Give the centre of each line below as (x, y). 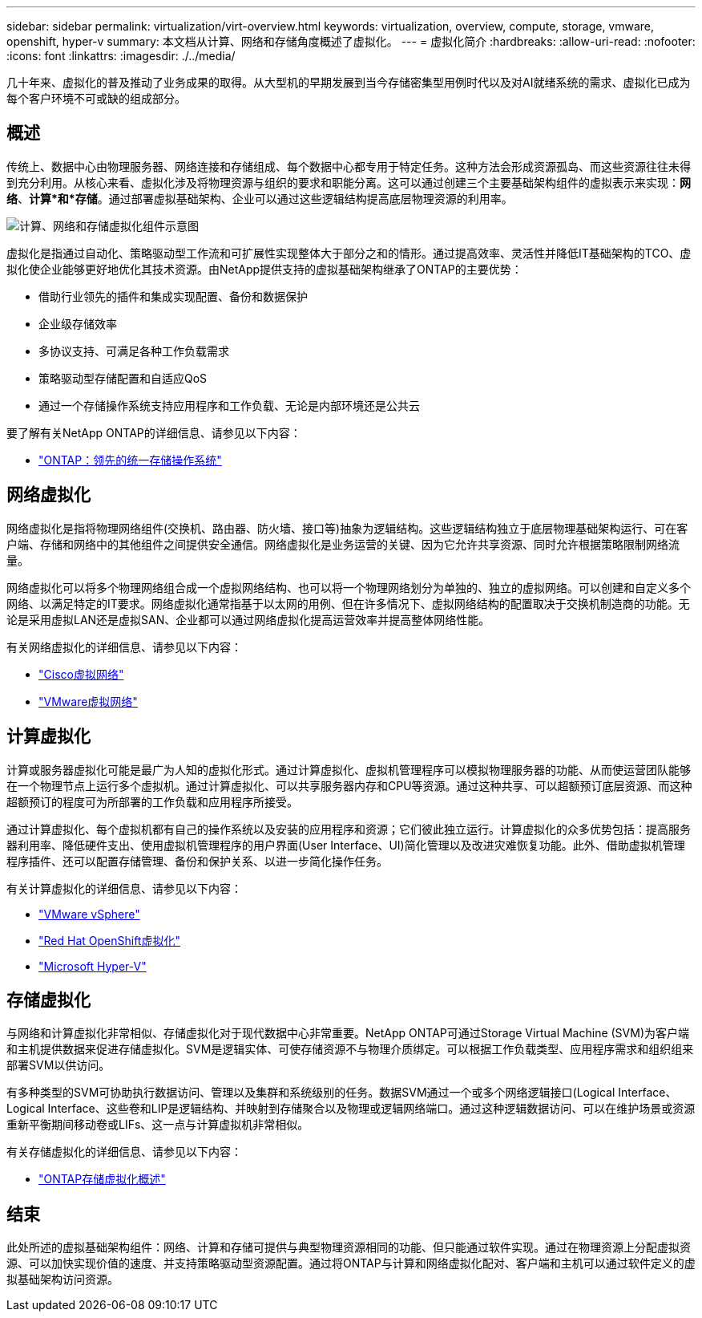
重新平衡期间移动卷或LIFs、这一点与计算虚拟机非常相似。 (158, 1125)
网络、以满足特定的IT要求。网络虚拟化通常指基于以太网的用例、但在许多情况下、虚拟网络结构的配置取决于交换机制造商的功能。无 (348, 603)
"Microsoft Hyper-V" (93, 966)
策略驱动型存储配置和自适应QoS (123, 378)
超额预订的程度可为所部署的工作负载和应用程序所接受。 (152, 801)
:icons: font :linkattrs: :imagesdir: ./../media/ (121, 56)
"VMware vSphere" (89, 914)
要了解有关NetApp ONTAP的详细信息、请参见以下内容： (154, 432)
